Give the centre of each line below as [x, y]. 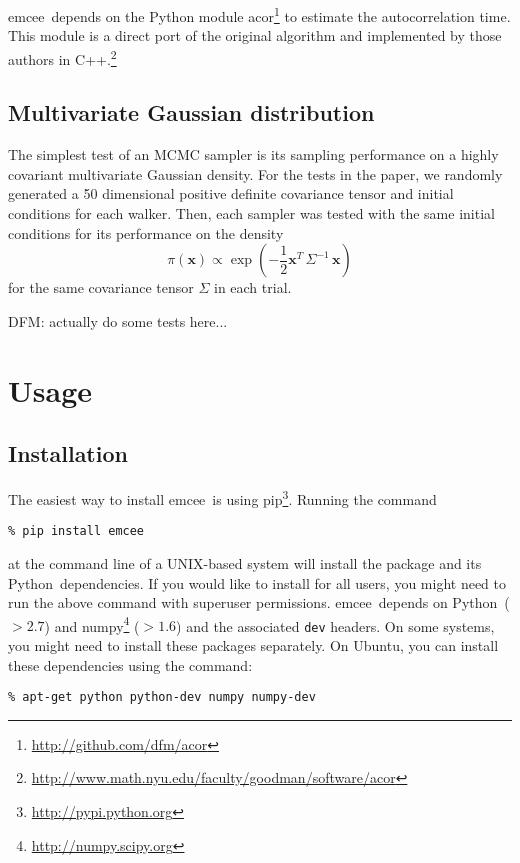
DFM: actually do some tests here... [118, 320]
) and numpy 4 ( [92, 624]
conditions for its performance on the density [146, 232]
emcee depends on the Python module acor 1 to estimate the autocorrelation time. [259, 14]
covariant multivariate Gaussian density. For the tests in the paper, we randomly [255, 173]
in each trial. [252, 287]
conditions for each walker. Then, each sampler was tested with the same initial [251, 213]
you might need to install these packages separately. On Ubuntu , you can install [253, 645]
